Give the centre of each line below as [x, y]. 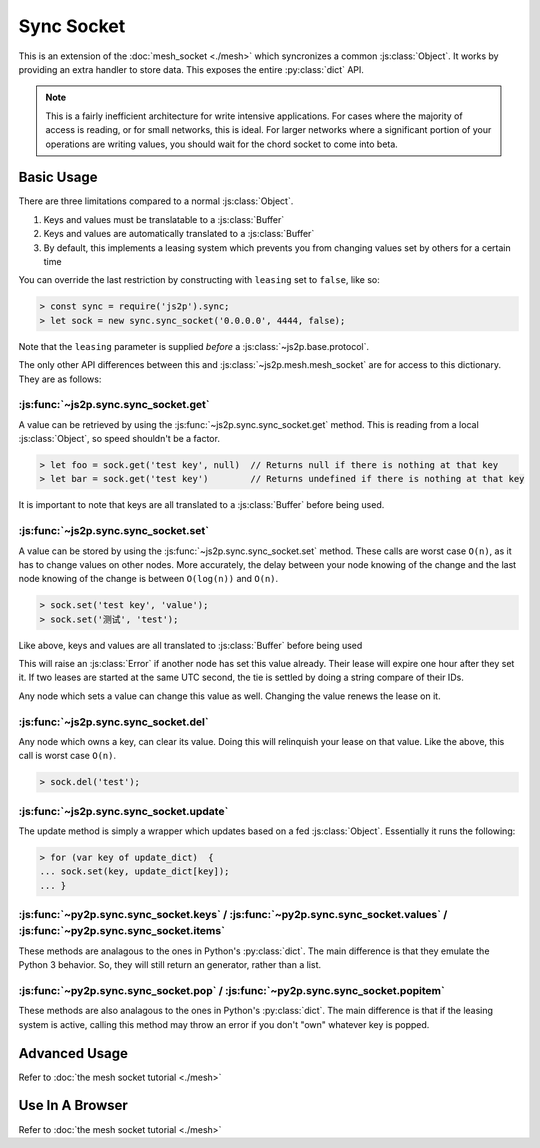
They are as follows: [60, 379]
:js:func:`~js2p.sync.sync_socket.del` [113, 722]
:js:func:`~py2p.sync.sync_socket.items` [121, 931]
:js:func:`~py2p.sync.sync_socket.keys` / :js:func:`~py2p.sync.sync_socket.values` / [233, 915]
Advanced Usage [73, 1053]
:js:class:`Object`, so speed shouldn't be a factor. [119, 439]
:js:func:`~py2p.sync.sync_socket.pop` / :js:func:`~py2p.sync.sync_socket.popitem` [231, 990]
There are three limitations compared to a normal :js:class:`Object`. [156, 201]
